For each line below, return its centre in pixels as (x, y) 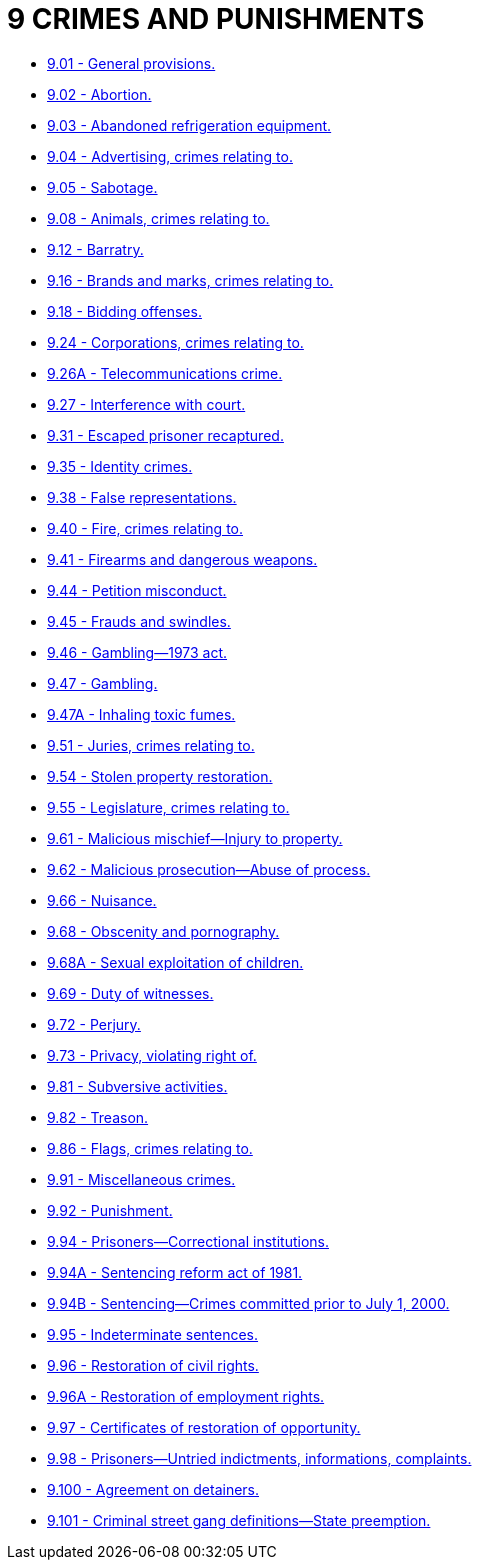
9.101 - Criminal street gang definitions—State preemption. (239, 1520)
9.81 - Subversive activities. (137, 1086)
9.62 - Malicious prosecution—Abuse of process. (209, 869)
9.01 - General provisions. (131, 63)
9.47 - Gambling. (102, 683)
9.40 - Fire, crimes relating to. (145, 528)
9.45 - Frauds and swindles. (139, 621)
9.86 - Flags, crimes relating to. (150, 1148)
